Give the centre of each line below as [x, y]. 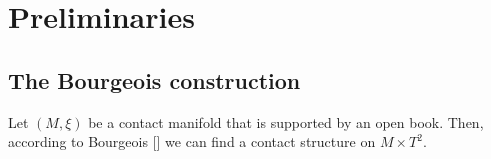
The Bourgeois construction [154, 79]
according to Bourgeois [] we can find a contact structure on [192, 141]
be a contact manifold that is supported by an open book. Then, [286, 121]
